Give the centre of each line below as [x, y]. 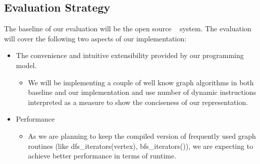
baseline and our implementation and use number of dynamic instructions [142, 92]
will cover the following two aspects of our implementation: [95, 38]
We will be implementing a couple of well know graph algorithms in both [141, 82]
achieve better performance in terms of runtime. [102, 156]
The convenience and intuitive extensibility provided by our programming [130, 55]
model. [26, 65]
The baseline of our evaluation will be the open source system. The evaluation [128, 29]
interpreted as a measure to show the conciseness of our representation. [138, 102]
